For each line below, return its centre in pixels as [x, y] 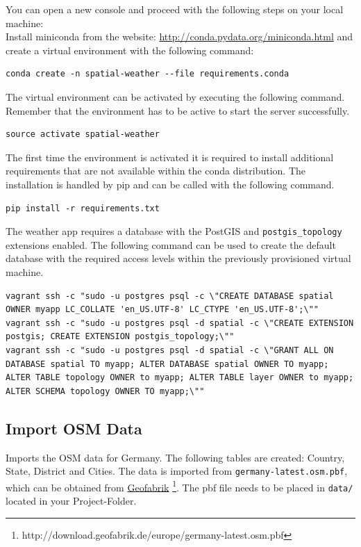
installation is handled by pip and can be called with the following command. [170, 184]
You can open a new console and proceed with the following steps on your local [175, 9]
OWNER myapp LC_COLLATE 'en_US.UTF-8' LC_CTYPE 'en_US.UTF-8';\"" [162, 310]
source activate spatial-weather [83, 134]
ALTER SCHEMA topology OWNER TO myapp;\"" [105, 391]
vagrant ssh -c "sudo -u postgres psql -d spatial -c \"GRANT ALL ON [170, 350]
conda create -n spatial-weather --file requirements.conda [148, 74]
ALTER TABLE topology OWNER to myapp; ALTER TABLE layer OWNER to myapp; [180, 378]
